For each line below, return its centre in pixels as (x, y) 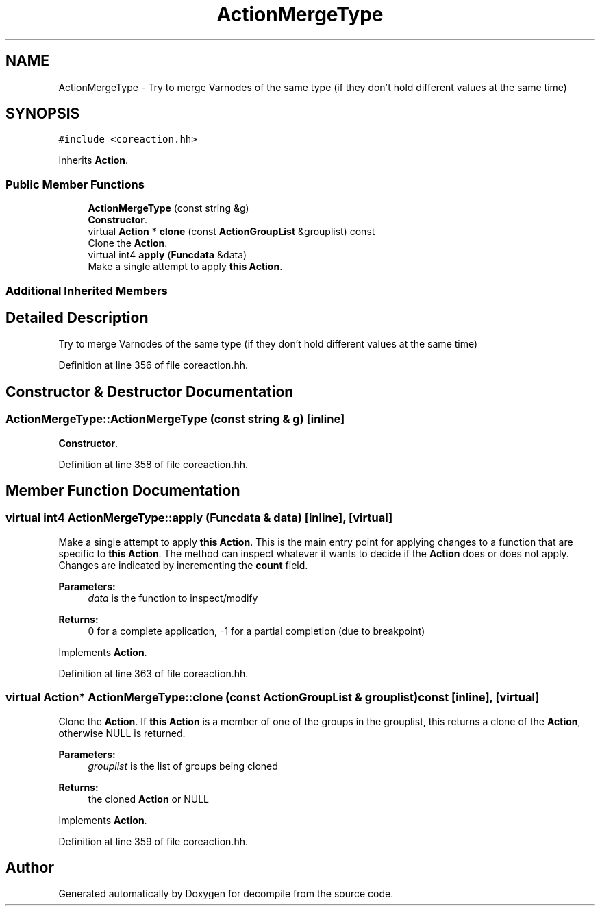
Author (30, 868)
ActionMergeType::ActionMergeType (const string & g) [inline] (175, 419)
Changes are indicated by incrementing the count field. (183, 565)
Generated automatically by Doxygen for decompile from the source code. (226, 894)
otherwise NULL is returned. (122, 733)
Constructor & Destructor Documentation (150, 391)
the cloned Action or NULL (149, 799)
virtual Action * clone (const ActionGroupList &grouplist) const (232, 232)
